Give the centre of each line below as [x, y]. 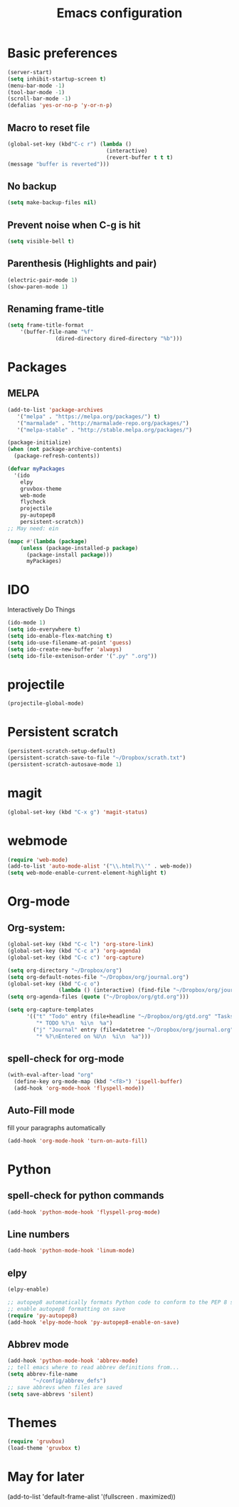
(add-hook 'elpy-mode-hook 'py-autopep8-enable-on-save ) [94, 1322]
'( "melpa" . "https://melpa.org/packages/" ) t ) [89, 416]
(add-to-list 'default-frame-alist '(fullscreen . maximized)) [92, 1497]
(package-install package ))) [69, 554]
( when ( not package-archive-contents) [65, 450]
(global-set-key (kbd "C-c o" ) [54, 984]
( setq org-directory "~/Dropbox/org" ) [65, 970]
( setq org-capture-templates [51, 1010]
